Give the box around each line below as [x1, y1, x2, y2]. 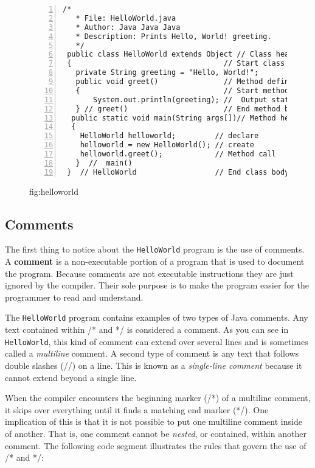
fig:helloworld [29, 184, 78, 197]
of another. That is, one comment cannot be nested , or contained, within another [5, 427, 306, 439]
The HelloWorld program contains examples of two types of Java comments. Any [5, 311, 308, 324]
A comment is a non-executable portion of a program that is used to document [5, 255, 305, 268]
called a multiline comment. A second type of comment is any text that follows [5, 347, 299, 360]
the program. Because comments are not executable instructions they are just [5, 267, 294, 279]
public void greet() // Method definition [75, 77, 311, 86]
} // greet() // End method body [75, 104, 302, 113]
